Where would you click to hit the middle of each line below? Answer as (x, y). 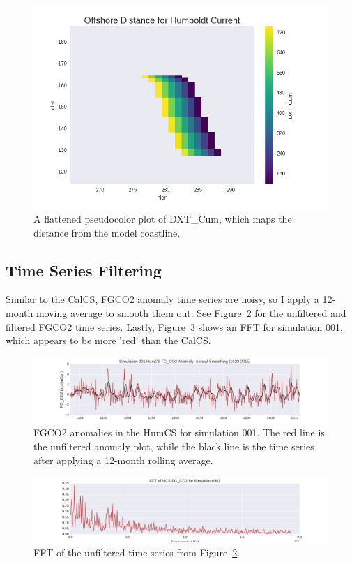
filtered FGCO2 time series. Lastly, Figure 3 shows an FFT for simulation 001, (174, 326)
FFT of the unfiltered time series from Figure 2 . (137, 552)
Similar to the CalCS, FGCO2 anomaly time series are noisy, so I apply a (162, 299)
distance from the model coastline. (107, 232)
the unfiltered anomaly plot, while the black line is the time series (174, 446)
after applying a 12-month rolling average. (123, 460)
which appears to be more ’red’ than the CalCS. (108, 340)
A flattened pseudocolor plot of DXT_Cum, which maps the (163, 219)
